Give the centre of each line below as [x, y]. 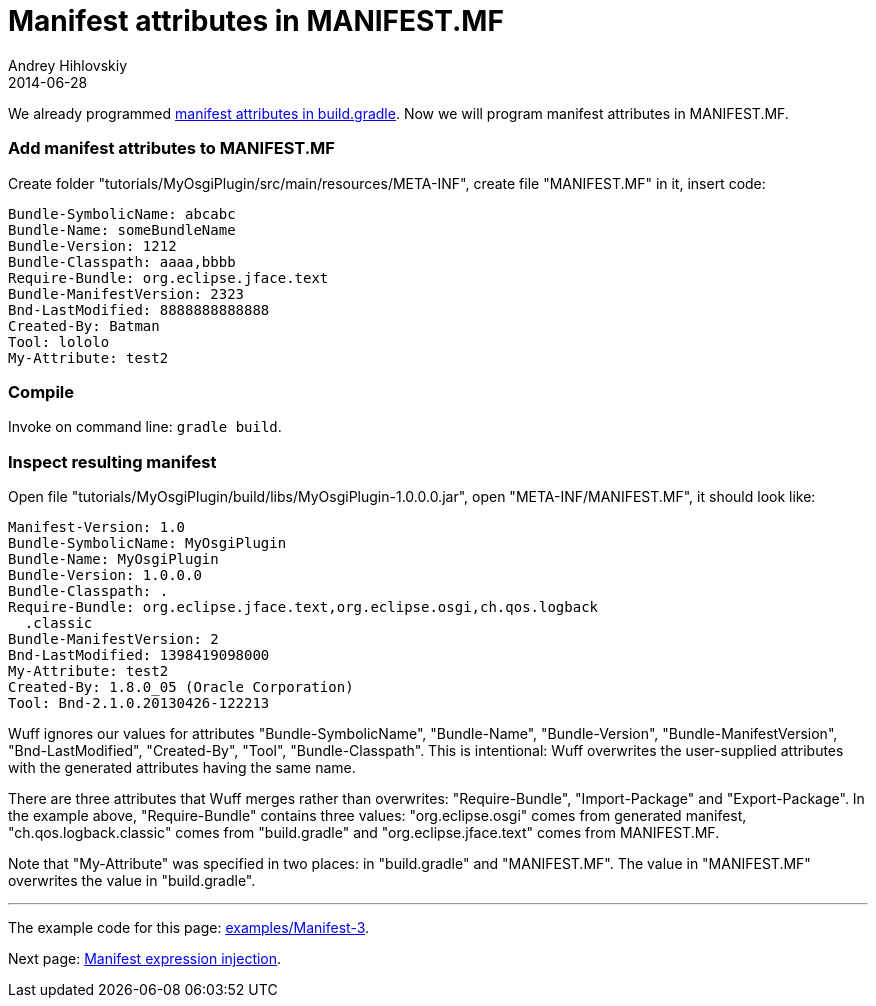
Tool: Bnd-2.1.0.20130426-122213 [139, 703]
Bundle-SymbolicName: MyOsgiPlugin [147, 543]
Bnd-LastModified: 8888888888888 [139, 309]
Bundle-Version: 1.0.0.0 [105, 575]
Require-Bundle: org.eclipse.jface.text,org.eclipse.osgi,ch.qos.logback [303, 607]
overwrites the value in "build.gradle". [132, 880]
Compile [41, 391]
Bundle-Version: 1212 [92, 245]
